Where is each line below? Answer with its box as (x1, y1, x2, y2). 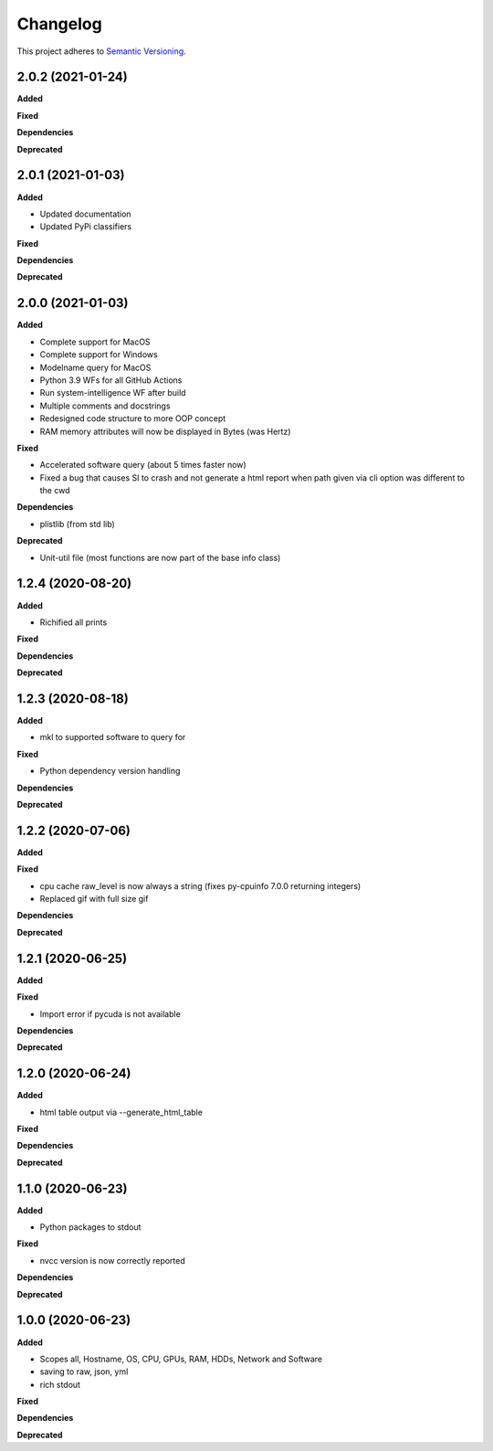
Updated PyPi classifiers (39, 221, 132, 232)
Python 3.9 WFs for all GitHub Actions (39, 375, 183, 386)
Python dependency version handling (39, 766, 181, 777)
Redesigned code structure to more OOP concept (39, 413, 226, 424)
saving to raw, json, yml (39, 1366, 129, 1377)
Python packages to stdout (39, 1222, 142, 1233)
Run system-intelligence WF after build (39, 387, 186, 398)
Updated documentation (39, 208, 131, 219)
